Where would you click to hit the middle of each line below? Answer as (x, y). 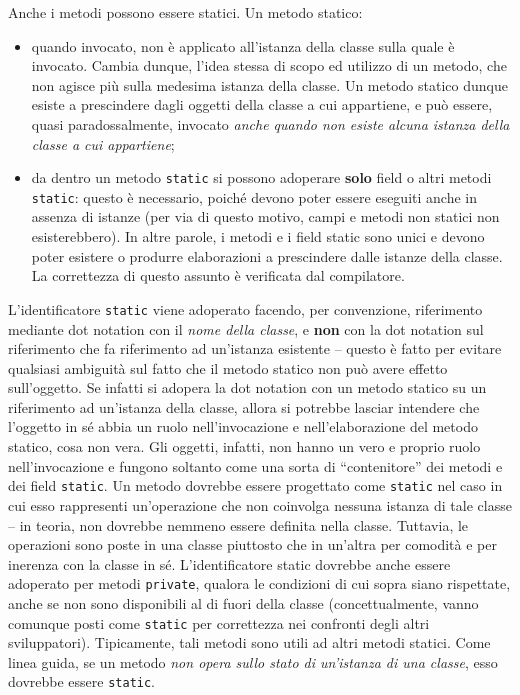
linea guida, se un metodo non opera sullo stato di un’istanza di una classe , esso (253, 661)
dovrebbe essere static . (82, 681)
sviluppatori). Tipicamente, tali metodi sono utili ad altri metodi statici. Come (249, 642)
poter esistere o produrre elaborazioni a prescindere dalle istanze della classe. (267, 255)
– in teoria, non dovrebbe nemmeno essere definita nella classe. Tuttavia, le (238, 524)
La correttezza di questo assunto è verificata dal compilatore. (218, 275)
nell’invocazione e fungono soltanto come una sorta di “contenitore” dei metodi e (255, 465)
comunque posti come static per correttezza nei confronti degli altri (219, 622)
